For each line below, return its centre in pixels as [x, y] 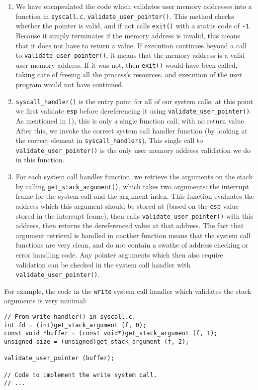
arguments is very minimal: [45, 301]
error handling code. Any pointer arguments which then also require [119, 254]
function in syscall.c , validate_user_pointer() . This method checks [125, 16]
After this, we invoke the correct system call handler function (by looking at [132, 130]
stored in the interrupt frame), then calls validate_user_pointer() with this [134, 215]
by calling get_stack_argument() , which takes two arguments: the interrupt [132, 186]
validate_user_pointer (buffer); [59, 358]
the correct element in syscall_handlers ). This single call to [109, 140]
